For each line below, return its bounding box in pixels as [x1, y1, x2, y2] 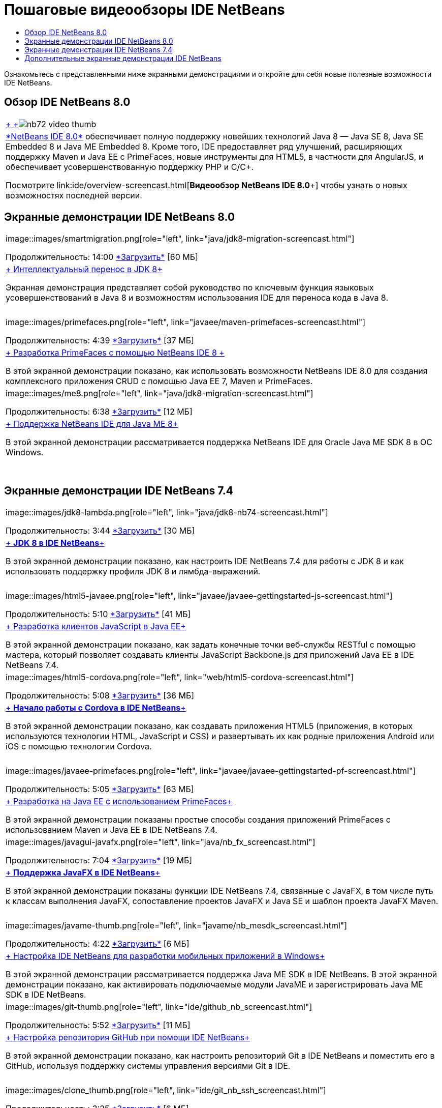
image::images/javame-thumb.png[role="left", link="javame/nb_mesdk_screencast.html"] [6, 920, 348, 931]
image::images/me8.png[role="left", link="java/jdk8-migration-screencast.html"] [6, 388, 313, 399]
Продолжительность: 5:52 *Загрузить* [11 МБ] [6, 1020, 191, 1031]
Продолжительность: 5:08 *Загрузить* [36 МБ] [6, 690, 195, 701]
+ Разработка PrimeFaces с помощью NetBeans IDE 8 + [6, 347, 225, 358]
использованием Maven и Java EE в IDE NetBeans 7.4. [6, 825, 217, 835]
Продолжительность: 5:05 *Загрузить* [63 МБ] [6, 784, 194, 795]
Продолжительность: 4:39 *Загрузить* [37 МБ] [6, 335, 194, 346]
